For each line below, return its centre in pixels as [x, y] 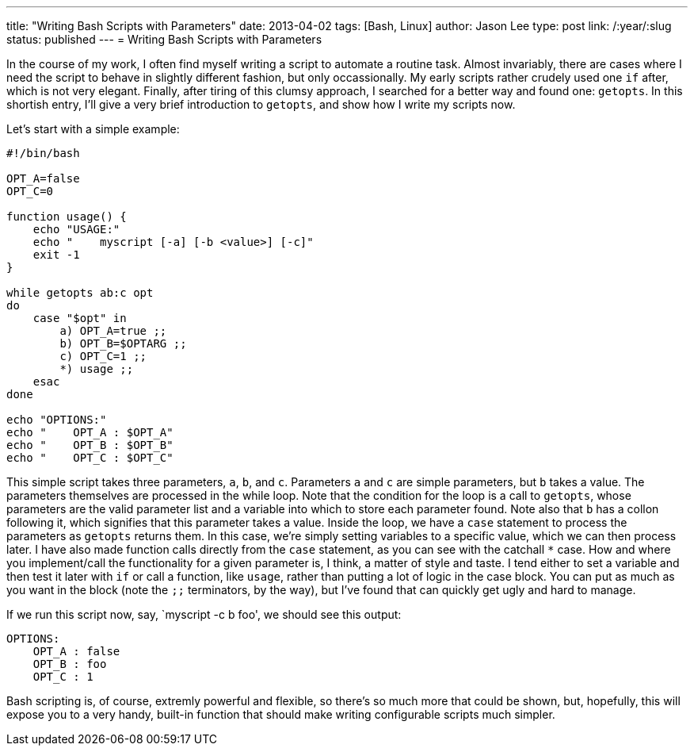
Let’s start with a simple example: [93, 129]
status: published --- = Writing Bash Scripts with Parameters [164, 39]
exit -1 [56, 255]
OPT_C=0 [30, 191]
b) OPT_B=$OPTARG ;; [123, 343]
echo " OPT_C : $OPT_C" [90, 458]
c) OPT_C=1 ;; [103, 356]
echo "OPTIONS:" [57, 420]
